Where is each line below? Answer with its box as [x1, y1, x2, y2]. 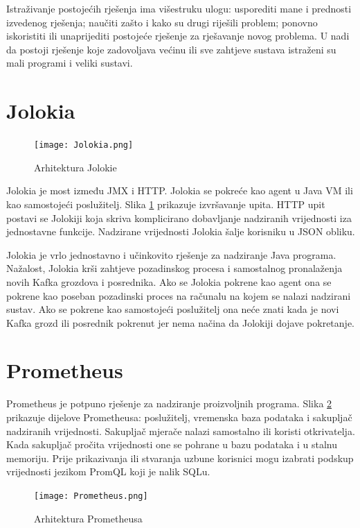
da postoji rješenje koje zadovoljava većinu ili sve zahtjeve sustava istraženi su [6, 42, 336, 56]
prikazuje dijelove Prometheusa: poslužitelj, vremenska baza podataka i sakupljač [6, 410, 352, 424]
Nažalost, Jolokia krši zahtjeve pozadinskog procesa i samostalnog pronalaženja [6, 261, 343, 275]
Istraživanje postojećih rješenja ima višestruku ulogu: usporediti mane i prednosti [6, 1, 352, 15]
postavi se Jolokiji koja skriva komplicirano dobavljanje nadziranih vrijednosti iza [6, 210, 352, 225]
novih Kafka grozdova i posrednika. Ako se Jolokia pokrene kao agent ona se [6, 274, 332, 289]
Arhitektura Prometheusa [34, 511, 143, 525]
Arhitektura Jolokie [34, 160, 117, 174]
